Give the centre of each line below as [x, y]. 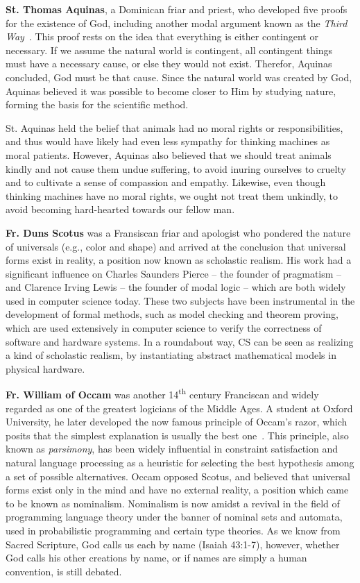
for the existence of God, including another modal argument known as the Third [177, 23]
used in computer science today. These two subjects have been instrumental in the [180, 300]
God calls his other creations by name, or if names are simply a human [156, 558]
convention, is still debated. [64, 571]
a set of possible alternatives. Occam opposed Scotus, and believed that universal [178, 476]
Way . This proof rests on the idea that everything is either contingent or [162, 36]
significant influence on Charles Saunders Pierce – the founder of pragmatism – [174, 273]
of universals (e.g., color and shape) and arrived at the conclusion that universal [176, 246]
